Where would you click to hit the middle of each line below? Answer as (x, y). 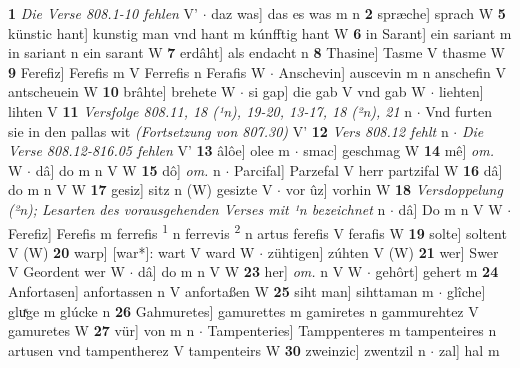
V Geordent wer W (66, 271)
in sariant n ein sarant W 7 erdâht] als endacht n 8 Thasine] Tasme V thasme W (256, 52)
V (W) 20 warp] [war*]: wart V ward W (131, 251)
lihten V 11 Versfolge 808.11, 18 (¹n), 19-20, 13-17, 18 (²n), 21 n (210, 110)
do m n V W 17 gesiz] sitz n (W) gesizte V (140, 189)
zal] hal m (469, 349)
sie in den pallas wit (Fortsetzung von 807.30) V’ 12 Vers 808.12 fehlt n (228, 130)
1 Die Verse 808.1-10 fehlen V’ (103, 13)
